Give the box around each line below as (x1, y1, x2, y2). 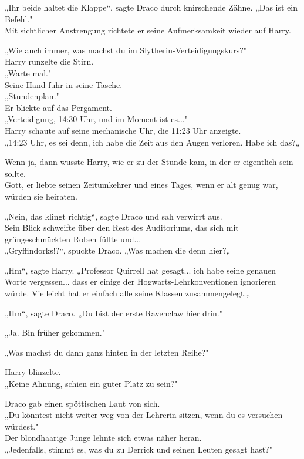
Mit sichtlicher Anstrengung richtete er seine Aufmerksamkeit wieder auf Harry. (5, 24, 291, 36)
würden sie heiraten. (5, 190, 77, 202)
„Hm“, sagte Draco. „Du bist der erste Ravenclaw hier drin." (5, 306, 222, 319)
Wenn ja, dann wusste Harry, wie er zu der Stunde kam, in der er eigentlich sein (5, 156, 293, 168)
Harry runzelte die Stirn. (5, 55, 94, 67)
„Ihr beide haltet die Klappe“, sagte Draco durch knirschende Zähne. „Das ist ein (5, 1, 298, 13)
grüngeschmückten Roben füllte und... (5, 232, 141, 245)
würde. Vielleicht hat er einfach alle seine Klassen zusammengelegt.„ (5, 287, 250, 299)
